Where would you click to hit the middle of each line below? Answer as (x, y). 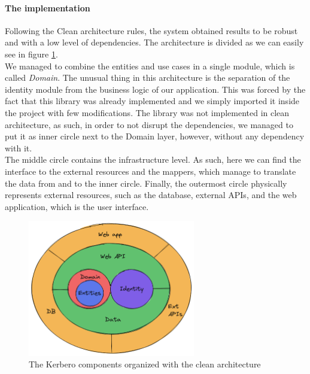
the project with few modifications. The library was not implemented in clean (147, 112)
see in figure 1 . (31, 54)
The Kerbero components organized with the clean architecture (145, 364)
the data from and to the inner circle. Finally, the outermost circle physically (146, 183)
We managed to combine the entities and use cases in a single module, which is (150, 66)
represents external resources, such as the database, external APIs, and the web (151, 195)
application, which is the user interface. (77, 206)
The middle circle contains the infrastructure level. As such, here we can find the (153, 159)
